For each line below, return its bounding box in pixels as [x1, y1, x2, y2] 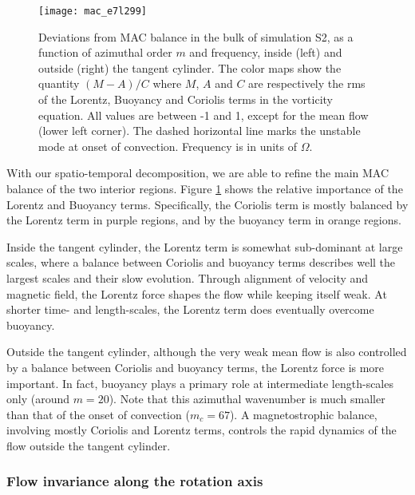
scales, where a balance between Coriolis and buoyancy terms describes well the [6, 254, 396, 271]
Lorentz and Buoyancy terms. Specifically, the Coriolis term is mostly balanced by [6, 196, 409, 212]
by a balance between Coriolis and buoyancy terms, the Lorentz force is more [6, 358, 385, 375]
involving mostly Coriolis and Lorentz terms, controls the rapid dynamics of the [6, 422, 397, 438]
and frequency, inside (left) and [189, 44, 342, 61]
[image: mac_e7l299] [38, 6, 148, 17]
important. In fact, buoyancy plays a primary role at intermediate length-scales [6, 374, 393, 391]
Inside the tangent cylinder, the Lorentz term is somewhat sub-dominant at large [6, 238, 403, 255]
